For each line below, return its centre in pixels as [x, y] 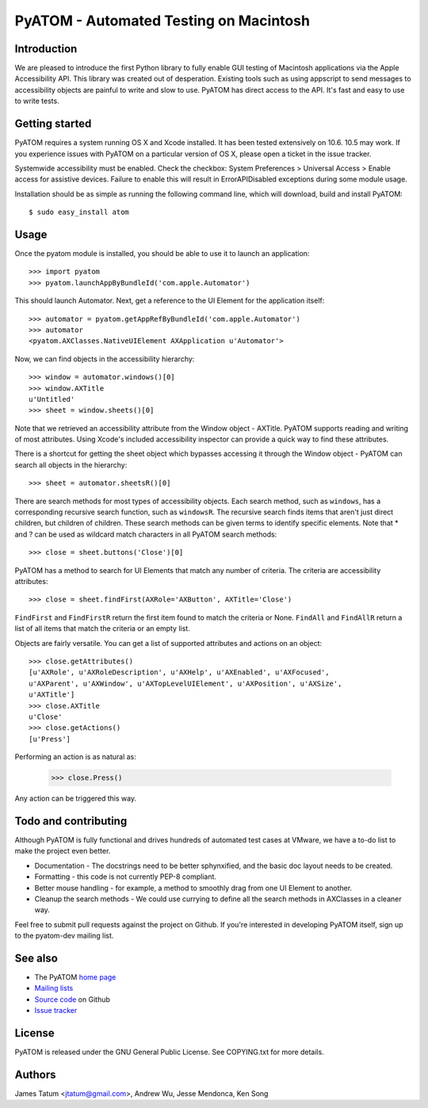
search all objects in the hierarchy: [71, 464]
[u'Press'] [50, 739]
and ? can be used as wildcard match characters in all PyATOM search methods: [146, 534]
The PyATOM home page [75, 977]
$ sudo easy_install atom [79, 212]
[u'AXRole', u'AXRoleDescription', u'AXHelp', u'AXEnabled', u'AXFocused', [179, 672]
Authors [35, 1074]
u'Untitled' [52, 399]
